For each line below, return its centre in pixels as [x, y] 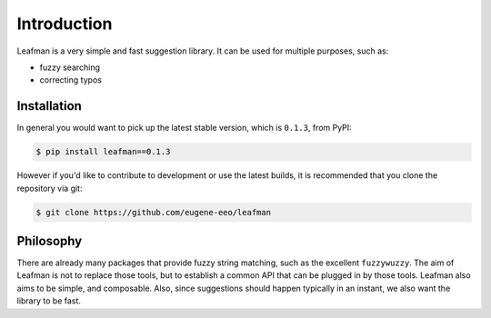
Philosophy [50, 241]
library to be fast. [49, 301]
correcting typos [70, 80]
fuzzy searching [70, 67]
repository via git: [50, 188]
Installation [49, 106]
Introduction [65, 24]
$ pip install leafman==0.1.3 [103, 152]
